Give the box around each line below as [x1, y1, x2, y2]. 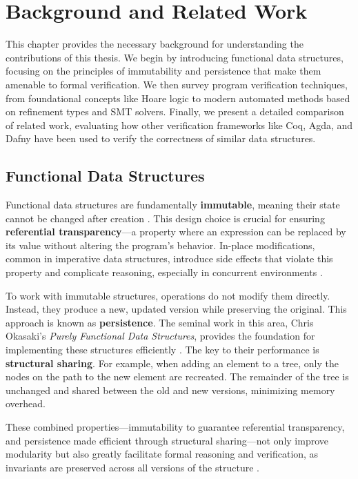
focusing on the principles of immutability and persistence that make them [6, 63, 321, 78]
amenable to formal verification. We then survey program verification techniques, [6, 77, 348, 91]
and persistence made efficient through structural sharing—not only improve [6, 433, 329, 447]
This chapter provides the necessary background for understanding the [6, 37, 304, 51]
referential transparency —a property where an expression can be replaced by [6, 224, 346, 239]
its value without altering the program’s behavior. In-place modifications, [6, 237, 315, 252]
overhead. [6, 396, 46, 411]
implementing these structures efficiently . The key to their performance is [6, 342, 319, 357]
